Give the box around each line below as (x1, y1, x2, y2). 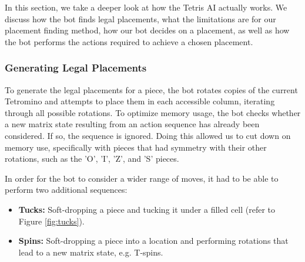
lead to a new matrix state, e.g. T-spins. (18, 246, 163, 258)
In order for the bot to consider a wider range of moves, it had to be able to (5, 172, 279, 184)
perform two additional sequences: (5, 183, 128, 196)
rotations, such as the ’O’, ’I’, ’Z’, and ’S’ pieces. (5, 152, 179, 165)
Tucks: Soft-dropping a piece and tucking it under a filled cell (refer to (18, 203, 276, 215)
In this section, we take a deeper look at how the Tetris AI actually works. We (5, 1, 287, 13)
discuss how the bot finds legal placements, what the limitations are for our (5, 12, 276, 25)
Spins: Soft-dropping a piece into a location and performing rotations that (18, 234, 289, 247)
